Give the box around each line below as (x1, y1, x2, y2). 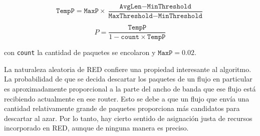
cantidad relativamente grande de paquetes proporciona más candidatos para (4, 103, 240, 113)
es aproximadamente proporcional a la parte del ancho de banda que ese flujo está (4, 83, 256, 93)
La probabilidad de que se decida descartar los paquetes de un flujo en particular (4, 73, 252, 84)
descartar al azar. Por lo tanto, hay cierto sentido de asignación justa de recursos (4, 112, 252, 123)
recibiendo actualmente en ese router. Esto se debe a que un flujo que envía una (4, 93, 249, 103)
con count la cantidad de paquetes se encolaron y (4, 47, 156, 57)
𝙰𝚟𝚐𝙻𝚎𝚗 (119, 3, 142, 10)
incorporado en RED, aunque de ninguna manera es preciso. (4, 122, 189, 133)
